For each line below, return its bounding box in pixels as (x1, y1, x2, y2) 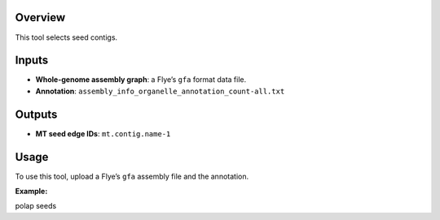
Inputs (15, 54, 49, 67)
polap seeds (15, 201, 57, 211)
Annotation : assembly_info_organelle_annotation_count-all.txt (35, 86, 285, 96)
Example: (15, 187, 48, 196)
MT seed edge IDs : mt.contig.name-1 (35, 128, 171, 138)
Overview (15, 11, 66, 24)
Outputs (15, 107, 58, 121)
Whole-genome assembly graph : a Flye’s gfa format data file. (35, 75, 247, 84)
